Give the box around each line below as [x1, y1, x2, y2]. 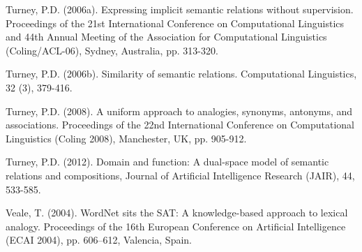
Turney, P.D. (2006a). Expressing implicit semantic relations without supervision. [6, 2, 354, 16]
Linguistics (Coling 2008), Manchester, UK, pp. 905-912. [6, 131, 247, 145]
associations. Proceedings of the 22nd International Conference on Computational [6, 117, 354, 132]
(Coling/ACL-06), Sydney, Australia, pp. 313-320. [6, 43, 218, 57]
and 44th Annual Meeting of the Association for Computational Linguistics [6, 29, 327, 44]
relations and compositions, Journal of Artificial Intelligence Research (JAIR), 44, [6, 168, 355, 182]
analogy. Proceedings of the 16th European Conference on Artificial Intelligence [6, 218, 346, 233]
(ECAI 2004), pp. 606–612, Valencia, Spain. [6, 232, 193, 247]
